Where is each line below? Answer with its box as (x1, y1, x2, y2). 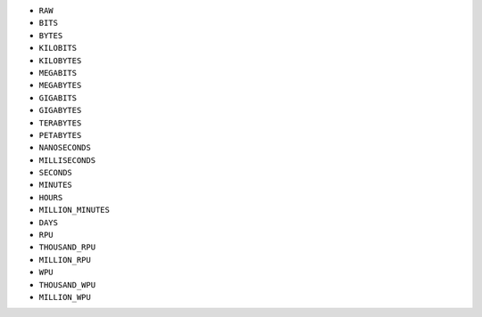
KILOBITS (38, 43, 78, 53)
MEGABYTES (38, 80, 82, 91)
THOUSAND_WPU (38, 280, 96, 289)
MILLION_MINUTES (38, 205, 111, 215)
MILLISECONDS (38, 155, 96, 165)
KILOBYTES (38, 55, 82, 66)
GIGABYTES (38, 105, 82, 116)
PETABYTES (38, 130, 82, 140)
